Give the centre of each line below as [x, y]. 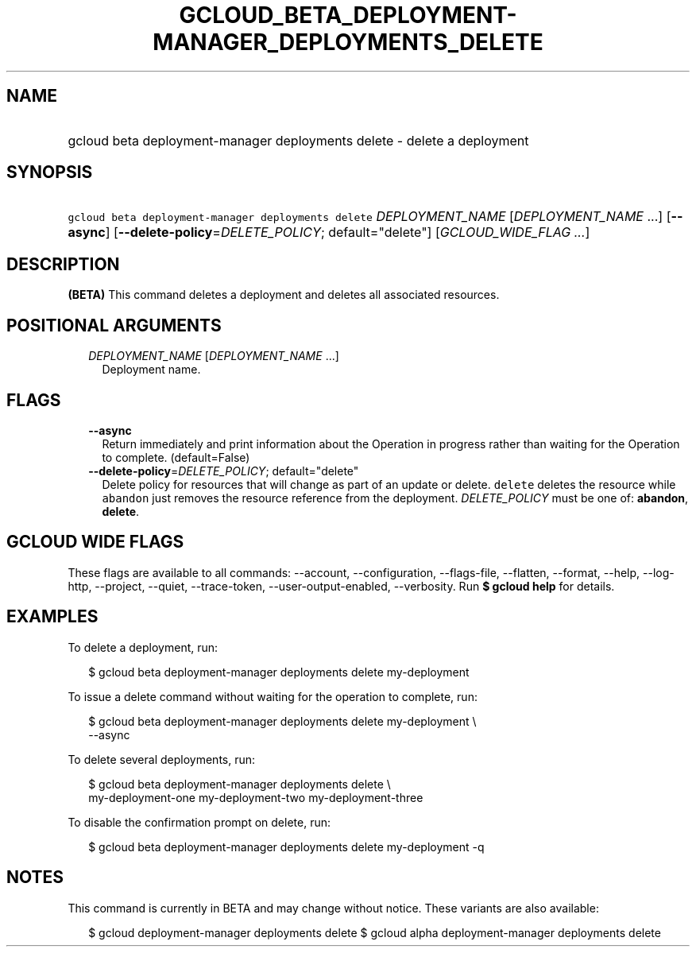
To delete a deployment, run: [143, 647]
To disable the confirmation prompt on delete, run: [199, 822]
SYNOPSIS [50, 172]
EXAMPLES [52, 617]
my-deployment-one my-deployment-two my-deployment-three [256, 797]
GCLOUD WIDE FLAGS [95, 542]
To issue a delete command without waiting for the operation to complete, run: [273, 696]
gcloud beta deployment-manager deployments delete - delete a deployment [298, 140]
